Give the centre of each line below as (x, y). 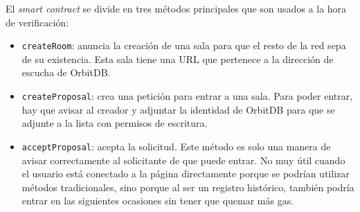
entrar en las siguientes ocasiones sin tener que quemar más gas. (158, 201)
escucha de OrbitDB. (66, 72)
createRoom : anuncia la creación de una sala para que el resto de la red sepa (184, 45)
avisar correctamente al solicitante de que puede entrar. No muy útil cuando (183, 160)
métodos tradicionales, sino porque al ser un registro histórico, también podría (188, 187)
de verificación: (37, 22)
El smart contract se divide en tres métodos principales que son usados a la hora (176, 8)
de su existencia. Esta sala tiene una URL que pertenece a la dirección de (178, 59)
